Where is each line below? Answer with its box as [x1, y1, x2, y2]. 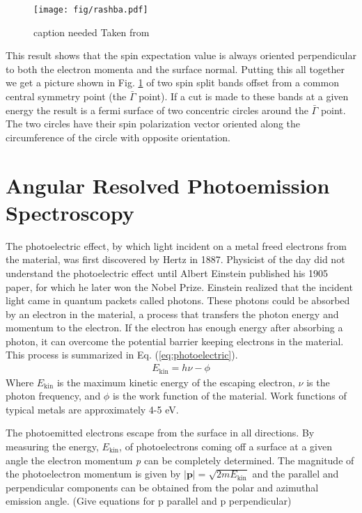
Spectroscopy [6, 198, 134, 226]
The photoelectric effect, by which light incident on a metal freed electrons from [6, 238, 347, 253]
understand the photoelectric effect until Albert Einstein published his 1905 [6, 265, 329, 280]
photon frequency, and [6, 388, 101, 403]
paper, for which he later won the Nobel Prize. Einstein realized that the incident [6, 279, 353, 294]
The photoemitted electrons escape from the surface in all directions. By [6, 425, 315, 440]
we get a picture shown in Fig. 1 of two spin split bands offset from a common [6, 75, 339, 90]
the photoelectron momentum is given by [6, 466, 181, 481]
